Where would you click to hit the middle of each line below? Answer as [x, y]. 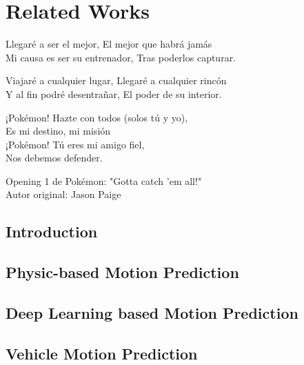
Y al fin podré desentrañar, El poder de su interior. [114, 93]
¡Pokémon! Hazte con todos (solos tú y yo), [97, 117]
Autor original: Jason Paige [63, 194]
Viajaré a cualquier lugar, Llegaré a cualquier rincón [116, 80]
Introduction [52, 231]
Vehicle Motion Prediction [102, 353]
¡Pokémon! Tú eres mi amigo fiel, [75, 144]
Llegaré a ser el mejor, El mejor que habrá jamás [109, 44]
